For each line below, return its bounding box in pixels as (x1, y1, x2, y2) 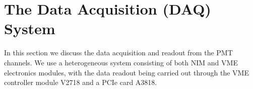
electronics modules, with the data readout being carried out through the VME (4, 67, 249, 77)
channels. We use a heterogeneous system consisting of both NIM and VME (4, 57, 238, 67)
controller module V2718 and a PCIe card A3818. (4, 77, 157, 87)
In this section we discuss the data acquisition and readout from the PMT (4, 47, 233, 58)
